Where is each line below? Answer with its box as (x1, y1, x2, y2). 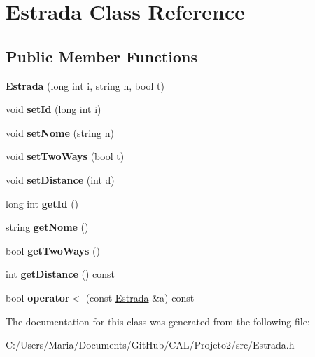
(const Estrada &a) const (85, 290, 195, 304)
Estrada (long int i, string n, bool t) (6, 78, 164, 93)
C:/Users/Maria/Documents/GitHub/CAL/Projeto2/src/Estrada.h (6, 337, 295, 352)
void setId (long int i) (6, 102, 101, 116)
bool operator (6, 290, 70, 304)
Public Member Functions (6, 45, 197, 67)
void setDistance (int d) (6, 172, 115, 187)
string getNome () (6, 220, 89, 234)
